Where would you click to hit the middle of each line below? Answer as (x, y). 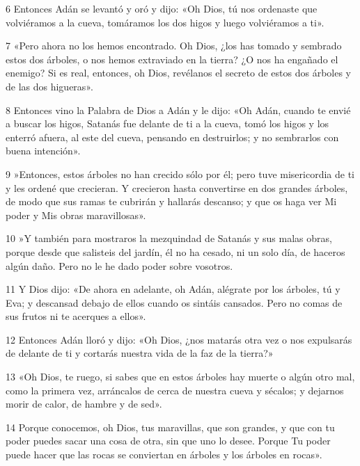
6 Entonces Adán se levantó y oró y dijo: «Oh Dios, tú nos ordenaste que (162, 8)
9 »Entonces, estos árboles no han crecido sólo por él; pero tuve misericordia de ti (180, 174)
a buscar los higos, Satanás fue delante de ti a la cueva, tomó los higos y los (167, 123)
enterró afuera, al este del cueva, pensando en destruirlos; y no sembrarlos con (172, 137)
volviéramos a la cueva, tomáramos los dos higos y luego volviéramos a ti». (165, 22)
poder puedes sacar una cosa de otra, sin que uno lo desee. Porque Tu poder (168, 441)
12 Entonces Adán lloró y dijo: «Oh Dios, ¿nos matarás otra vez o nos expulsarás (179, 339)
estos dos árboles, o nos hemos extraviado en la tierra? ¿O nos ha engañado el (172, 59)
